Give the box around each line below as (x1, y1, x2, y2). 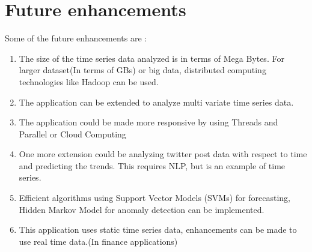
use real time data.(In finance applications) (19, 235, 178, 247)
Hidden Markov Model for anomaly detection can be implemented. (19, 203, 265, 215)
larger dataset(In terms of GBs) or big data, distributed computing (19, 64, 266, 76)
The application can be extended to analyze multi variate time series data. (19, 95, 294, 108)
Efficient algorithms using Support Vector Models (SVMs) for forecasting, (19, 191, 290, 204)
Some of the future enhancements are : (5, 32, 147, 44)
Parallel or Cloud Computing (19, 127, 126, 140)
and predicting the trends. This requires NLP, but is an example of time (19, 159, 286, 172)
